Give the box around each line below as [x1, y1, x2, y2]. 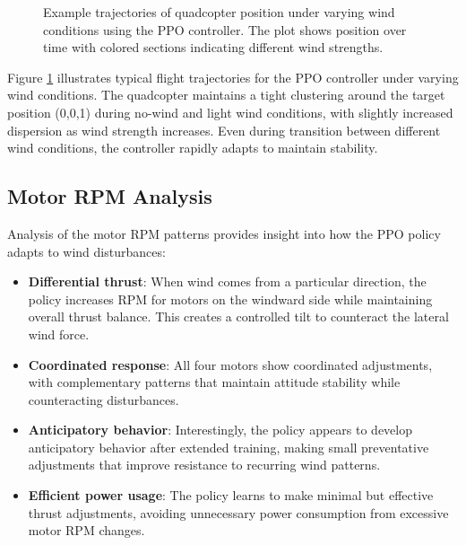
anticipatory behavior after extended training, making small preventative [28, 437, 429, 456]
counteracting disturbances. [28, 390, 179, 409]
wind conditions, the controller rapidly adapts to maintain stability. [7, 138, 378, 157]
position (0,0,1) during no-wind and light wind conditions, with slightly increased [7, 102, 453, 121]
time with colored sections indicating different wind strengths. [43, 38, 384, 57]
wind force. [28, 324, 90, 343]
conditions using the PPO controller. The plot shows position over [43, 20, 407, 39]
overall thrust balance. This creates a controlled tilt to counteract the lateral [28, 307, 449, 326]
